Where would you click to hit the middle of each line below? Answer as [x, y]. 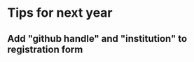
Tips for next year [60, 13]
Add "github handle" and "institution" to [97, 39]
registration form [45, 49]
